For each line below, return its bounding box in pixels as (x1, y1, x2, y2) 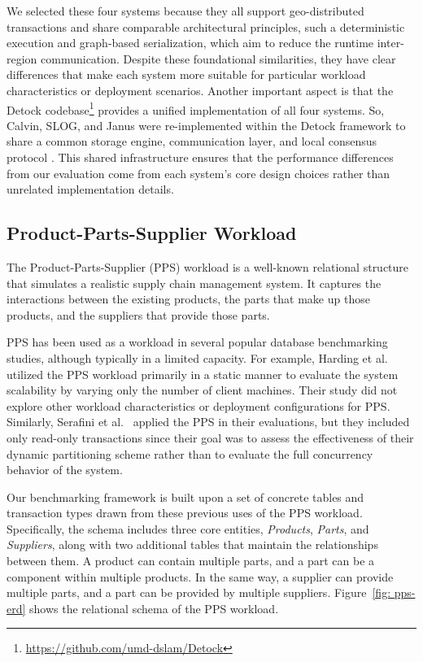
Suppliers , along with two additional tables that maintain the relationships (7, 536, 378, 553)
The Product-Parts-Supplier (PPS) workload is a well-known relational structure (7, 258, 409, 275)
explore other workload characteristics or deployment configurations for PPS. (7, 397, 390, 414)
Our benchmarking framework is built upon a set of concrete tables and (7, 488, 364, 505)
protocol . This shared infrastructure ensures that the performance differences (7, 149, 394, 165)
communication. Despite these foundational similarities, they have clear (41, 50, 396, 67)
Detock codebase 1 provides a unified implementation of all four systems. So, (7, 98, 385, 118)
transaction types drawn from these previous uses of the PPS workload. (7, 504, 363, 521)
